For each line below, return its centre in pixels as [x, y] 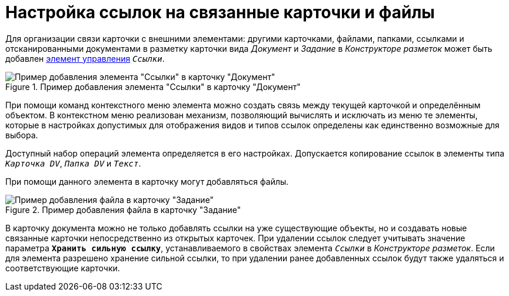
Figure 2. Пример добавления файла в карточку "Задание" [123, 209]
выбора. [22, 135]
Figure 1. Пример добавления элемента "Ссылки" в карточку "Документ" [153, 87]
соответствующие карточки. [63, 268]
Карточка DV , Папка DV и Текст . [73, 163]
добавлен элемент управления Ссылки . [85, 58]
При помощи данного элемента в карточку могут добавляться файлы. [147, 181]
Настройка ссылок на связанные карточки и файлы [220, 12]
